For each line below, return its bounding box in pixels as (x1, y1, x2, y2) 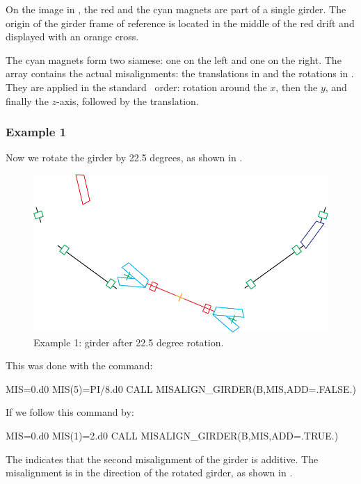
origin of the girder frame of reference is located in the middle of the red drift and (6, 15, 355, 30)
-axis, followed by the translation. (56, 93, 199, 108)
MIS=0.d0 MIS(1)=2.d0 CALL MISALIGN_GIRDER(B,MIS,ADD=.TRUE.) (6, 428, 339, 443)
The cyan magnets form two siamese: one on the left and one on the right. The (6, 52, 342, 67)
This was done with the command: (6, 358, 153, 373)
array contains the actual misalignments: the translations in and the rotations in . (6, 66, 354, 81)
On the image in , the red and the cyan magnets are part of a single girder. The (6, 2, 346, 16)
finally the (6, 93, 49, 108)
